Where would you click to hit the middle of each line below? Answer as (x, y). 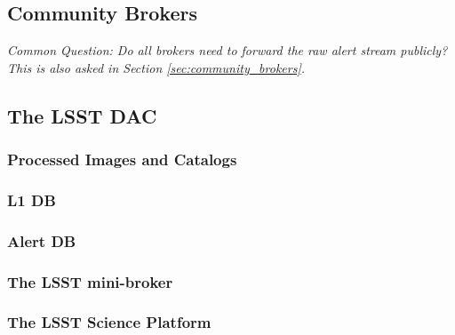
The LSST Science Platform (109, 322)
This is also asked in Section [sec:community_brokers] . (156, 67)
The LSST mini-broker (90, 281)
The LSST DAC (82, 115)
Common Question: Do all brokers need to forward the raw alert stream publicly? (227, 50)
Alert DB (42, 240)
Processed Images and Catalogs (122, 160)
